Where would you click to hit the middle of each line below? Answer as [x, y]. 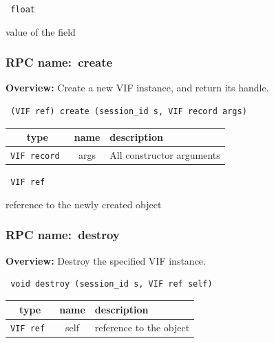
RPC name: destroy [63, 235]
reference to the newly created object [84, 204]
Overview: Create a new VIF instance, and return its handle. [137, 88]
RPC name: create [59, 62]
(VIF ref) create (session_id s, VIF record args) [129, 112]
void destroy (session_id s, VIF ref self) [112, 284]
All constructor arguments [165, 155]
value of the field [41, 31]
